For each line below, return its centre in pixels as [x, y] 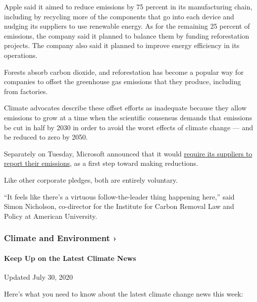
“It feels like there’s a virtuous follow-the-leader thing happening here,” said [119, 196]
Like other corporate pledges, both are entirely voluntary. [91, 179]
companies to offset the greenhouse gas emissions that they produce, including [123, 81]
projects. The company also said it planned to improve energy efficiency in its [122, 45]
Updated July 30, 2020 [39, 277]
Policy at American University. [51, 216]
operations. [21, 55]
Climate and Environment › [60, 238]
